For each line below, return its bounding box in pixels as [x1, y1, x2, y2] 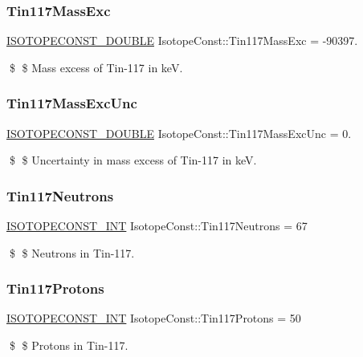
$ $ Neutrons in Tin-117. [9, 244, 135, 261]
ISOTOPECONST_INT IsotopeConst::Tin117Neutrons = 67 [6, 217, 308, 234]
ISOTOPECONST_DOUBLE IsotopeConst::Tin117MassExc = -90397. [6, 32, 358, 49]
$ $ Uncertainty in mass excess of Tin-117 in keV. [9, 152, 257, 168]
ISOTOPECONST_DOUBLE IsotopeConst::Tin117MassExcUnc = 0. [6, 124, 352, 141]
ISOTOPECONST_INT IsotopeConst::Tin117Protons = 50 [6, 310, 301, 327]
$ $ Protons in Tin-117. [9, 337, 128, 354]
